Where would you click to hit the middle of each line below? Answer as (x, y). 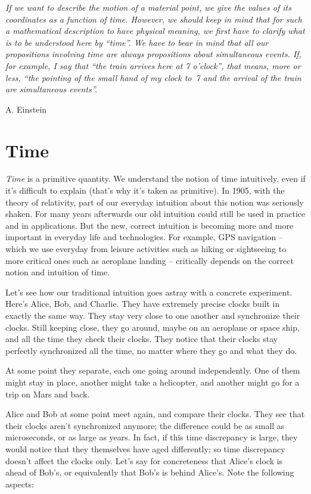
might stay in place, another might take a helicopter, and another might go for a (153, 382)
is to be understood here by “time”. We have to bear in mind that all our (137, 42)
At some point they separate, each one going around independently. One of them (153, 370)
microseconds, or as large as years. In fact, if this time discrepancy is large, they (152, 437)
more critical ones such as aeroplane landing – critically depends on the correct (150, 260)
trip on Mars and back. (48, 394)
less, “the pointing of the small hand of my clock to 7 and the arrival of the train (153, 77)
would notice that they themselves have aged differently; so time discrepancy (145, 448)
